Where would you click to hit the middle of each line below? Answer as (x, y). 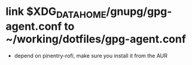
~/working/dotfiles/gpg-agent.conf (96, 39)
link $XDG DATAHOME (56, 13)
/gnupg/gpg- (139, 12)
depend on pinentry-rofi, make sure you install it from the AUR (91, 55)
